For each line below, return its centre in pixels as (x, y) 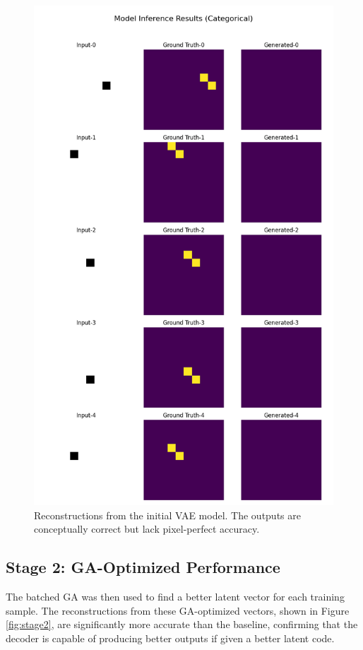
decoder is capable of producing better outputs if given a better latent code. (170, 638)
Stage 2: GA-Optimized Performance (143, 567)
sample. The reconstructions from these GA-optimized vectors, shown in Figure (178, 610)
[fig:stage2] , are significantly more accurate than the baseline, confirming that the (182, 624)
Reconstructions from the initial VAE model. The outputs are (167, 515)
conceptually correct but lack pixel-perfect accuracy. (147, 529)
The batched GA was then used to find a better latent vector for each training (175, 597)
